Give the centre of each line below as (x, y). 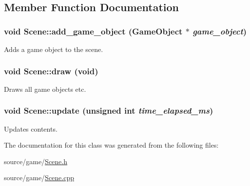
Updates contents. (31, 128)
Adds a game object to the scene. (54, 49)
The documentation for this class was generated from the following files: (111, 145)
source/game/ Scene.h (36, 161)
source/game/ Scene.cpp (39, 178)
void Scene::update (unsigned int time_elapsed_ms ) (109, 110)
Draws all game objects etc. (45, 89)
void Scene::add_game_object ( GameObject (93, 31)
